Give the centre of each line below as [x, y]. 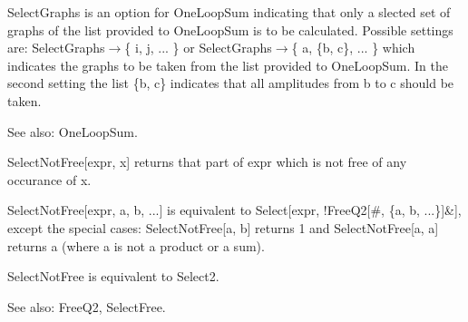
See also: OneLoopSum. [73, 131]
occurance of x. [49, 179]
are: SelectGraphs [56, 48]
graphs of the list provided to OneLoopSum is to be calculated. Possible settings [230, 29]
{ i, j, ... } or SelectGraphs [198, 48]
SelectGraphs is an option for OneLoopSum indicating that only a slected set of [229, 12]
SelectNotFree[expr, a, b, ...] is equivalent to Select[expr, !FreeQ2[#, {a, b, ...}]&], [234, 210]
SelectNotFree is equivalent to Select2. [113, 276]
